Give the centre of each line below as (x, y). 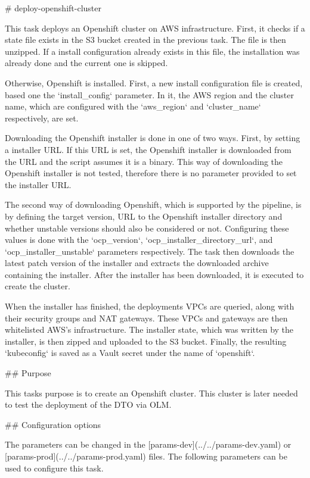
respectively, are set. (42, 118)
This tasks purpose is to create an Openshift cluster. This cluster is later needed (151, 393)
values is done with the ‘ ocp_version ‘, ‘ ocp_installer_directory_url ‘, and (139, 240)
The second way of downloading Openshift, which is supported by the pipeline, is (153, 204)
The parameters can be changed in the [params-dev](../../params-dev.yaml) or (148, 444)
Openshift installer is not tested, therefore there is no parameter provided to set (151, 173)
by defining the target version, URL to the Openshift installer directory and (144, 216)
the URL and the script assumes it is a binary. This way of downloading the (144, 161)
